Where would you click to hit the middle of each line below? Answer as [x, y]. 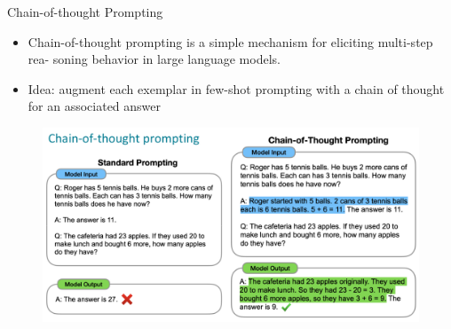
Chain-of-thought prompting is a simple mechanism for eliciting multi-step [230, 41]
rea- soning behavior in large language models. [154, 59]
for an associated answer [95, 106]
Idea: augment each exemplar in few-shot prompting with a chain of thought [236, 88]
